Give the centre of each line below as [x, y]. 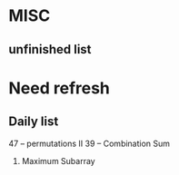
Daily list [34, 122]
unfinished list [50, 49]
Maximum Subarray [59, 160]
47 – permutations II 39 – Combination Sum [89, 143]
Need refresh [60, 88]
